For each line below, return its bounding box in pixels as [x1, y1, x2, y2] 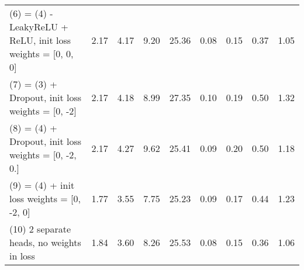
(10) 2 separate [9, 222, 71, 236]
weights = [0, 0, [9, 47, 74, 60]
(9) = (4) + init [9, 178, 75, 192]
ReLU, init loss [9, 33, 71, 47]
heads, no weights [9, 236, 81, 249]
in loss [9, 249, 35, 262]
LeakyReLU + [9, 20, 68, 33]
